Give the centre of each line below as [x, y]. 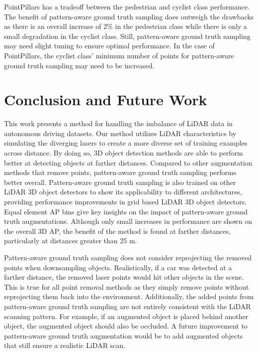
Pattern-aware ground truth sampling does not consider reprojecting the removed [128, 257]
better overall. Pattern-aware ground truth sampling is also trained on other [120, 182]
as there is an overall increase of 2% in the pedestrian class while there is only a [126, 26]
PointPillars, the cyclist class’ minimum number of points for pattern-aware [119, 55]
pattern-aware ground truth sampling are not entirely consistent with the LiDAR [128, 306]
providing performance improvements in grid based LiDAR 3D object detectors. [126, 202]
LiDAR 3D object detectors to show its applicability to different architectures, [123, 192]
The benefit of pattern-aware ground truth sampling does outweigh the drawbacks [129, 16]
